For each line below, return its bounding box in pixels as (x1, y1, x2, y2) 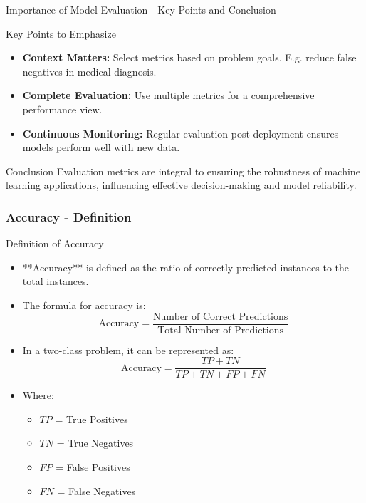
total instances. (22, 274, 89, 289)
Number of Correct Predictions (152, 311, 288, 322)
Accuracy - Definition (6, 207, 132, 225)
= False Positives (56, 460, 130, 475)
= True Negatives (56, 435, 134, 450)
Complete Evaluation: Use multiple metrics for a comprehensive (22, 88, 315, 103)
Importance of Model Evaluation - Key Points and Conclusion (6, 2, 276, 16)
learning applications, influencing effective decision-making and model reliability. (6, 177, 357, 192)
